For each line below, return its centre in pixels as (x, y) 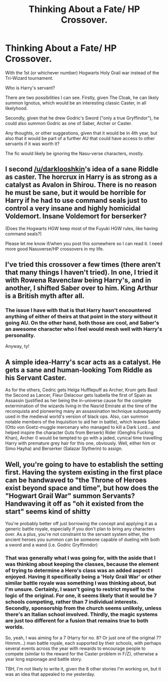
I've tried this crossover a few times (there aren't (83, 265)
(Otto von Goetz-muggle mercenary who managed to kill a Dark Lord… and (83, 427)
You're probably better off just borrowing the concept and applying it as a (81, 524)
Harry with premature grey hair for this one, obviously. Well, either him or (80, 443)
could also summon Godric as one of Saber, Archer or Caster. (69, 123)
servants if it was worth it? (32, 144)
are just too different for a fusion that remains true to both (77, 620)
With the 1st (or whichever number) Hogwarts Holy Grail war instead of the (82, 73)
